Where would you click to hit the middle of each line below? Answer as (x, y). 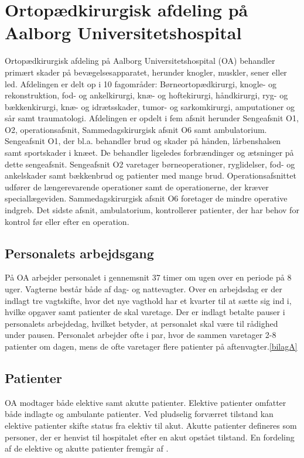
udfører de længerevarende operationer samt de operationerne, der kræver (137, 187)
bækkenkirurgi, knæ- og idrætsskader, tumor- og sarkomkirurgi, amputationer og (150, 106)
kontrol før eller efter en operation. (67, 221)
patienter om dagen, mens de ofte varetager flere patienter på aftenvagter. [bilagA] (151, 346)
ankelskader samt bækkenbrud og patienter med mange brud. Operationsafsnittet (151, 175)
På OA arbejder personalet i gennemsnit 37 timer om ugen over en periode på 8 (148, 277)
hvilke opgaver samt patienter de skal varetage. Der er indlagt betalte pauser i (145, 312)
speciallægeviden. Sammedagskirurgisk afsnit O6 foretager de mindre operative (146, 198)
